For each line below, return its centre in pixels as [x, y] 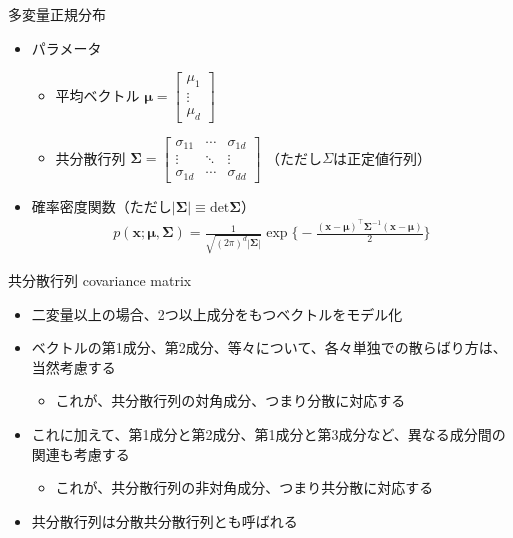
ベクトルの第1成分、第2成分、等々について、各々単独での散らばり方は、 [269, 347]
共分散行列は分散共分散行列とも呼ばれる [164, 520]
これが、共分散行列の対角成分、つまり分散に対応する [230, 400]
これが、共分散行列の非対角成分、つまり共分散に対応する [244, 487]
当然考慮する [73, 366]
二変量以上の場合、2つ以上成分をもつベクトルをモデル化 [217, 313]
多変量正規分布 [57, 14]
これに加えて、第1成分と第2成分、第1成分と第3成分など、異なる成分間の [268, 434]
